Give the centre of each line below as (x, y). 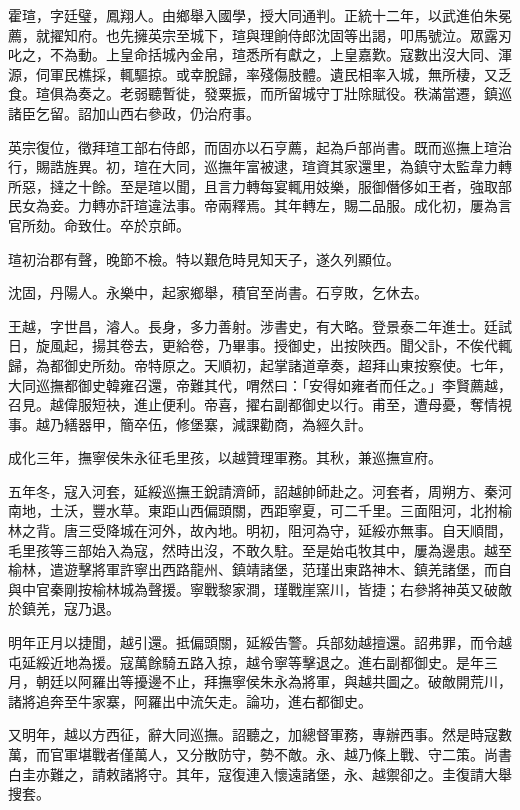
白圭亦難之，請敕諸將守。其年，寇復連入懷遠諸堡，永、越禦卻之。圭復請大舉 (260, 773)
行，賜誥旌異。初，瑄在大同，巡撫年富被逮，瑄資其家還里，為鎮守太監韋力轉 (260, 166)
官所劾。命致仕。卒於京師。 (99, 224)
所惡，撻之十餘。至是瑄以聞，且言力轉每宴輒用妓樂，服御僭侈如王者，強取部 (260, 185)
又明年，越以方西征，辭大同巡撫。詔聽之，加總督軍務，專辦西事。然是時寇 (253, 734)
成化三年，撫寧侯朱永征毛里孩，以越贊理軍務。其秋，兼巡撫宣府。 (225, 457)
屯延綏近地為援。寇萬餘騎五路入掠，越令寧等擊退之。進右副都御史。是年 (246, 661)
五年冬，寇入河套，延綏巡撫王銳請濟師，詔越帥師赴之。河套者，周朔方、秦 (253, 490)
